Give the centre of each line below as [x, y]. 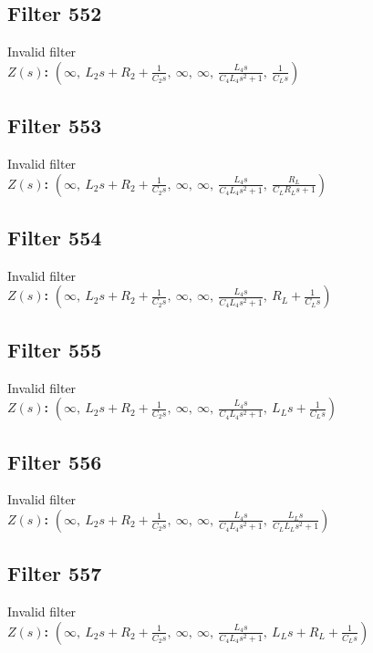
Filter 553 [55, 125]
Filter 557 [55, 573]
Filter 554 [55, 237]
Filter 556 [55, 461]
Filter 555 [55, 349]
